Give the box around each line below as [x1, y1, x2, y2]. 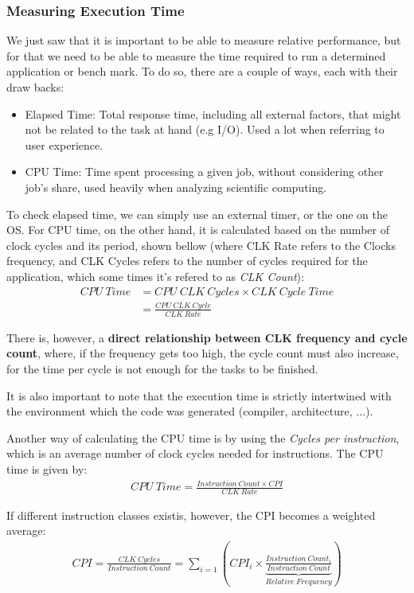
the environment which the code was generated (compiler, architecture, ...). [6, 403, 373, 419]
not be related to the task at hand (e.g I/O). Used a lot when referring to [25, 121, 385, 138]
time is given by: [6, 460, 88, 477]
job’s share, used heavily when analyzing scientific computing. [25, 178, 327, 195]
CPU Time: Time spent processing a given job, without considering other [25, 163, 384, 180]
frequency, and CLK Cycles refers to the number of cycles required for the [6, 252, 368, 269]
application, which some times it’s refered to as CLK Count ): [6, 267, 304, 284]
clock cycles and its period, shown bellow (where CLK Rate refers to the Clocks [6, 236, 396, 253]
